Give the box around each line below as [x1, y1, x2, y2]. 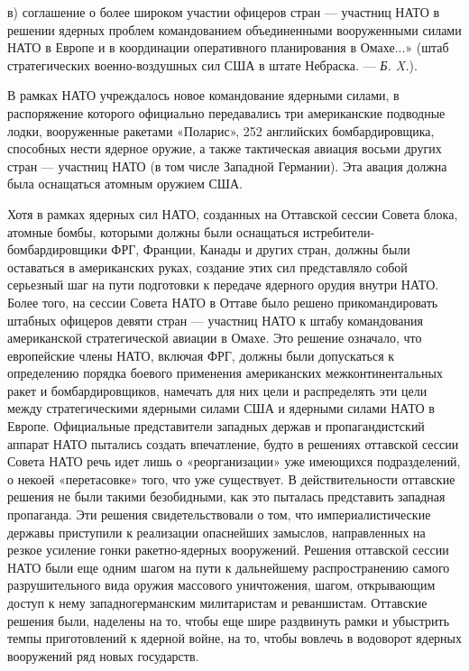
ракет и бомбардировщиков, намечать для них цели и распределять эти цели [7, 381, 428, 400]
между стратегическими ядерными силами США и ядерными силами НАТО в [7, 399, 435, 418]
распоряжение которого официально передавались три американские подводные [7, 103, 446, 122]
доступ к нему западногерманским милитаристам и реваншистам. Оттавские [7, 593, 428, 611]
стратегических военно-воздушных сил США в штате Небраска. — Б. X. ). [7, 55, 418, 74]
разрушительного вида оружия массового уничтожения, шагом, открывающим [7, 575, 436, 594]
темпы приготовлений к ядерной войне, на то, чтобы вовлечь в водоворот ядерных [7, 629, 462, 648]
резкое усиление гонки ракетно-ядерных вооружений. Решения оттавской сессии [7, 540, 449, 559]
